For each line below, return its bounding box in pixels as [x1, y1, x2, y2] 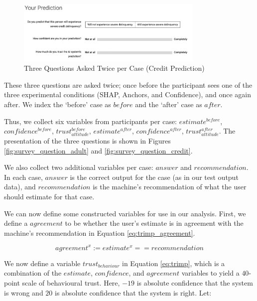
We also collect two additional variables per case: [4, 162, 153, 172]
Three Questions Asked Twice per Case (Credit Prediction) [24, 63, 205, 73]
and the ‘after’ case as [135, 99, 202, 110]
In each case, [4, 171, 43, 182]
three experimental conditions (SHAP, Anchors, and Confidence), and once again [4, 89, 251, 100]
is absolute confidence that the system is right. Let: [55, 287, 212, 298]
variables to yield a [181, 268, 240, 278]
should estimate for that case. [4, 191, 95, 201]
